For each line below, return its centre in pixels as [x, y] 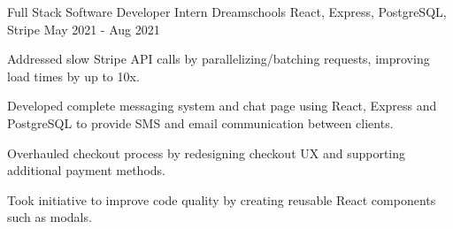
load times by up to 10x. [73, 76]
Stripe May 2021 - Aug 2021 [84, 29]
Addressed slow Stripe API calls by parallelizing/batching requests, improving [219, 59]
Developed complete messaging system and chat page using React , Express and [222, 106]
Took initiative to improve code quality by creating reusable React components [222, 199]
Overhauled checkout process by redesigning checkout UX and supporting [207, 153]
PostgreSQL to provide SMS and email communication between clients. [200, 122]
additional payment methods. [86, 170]
